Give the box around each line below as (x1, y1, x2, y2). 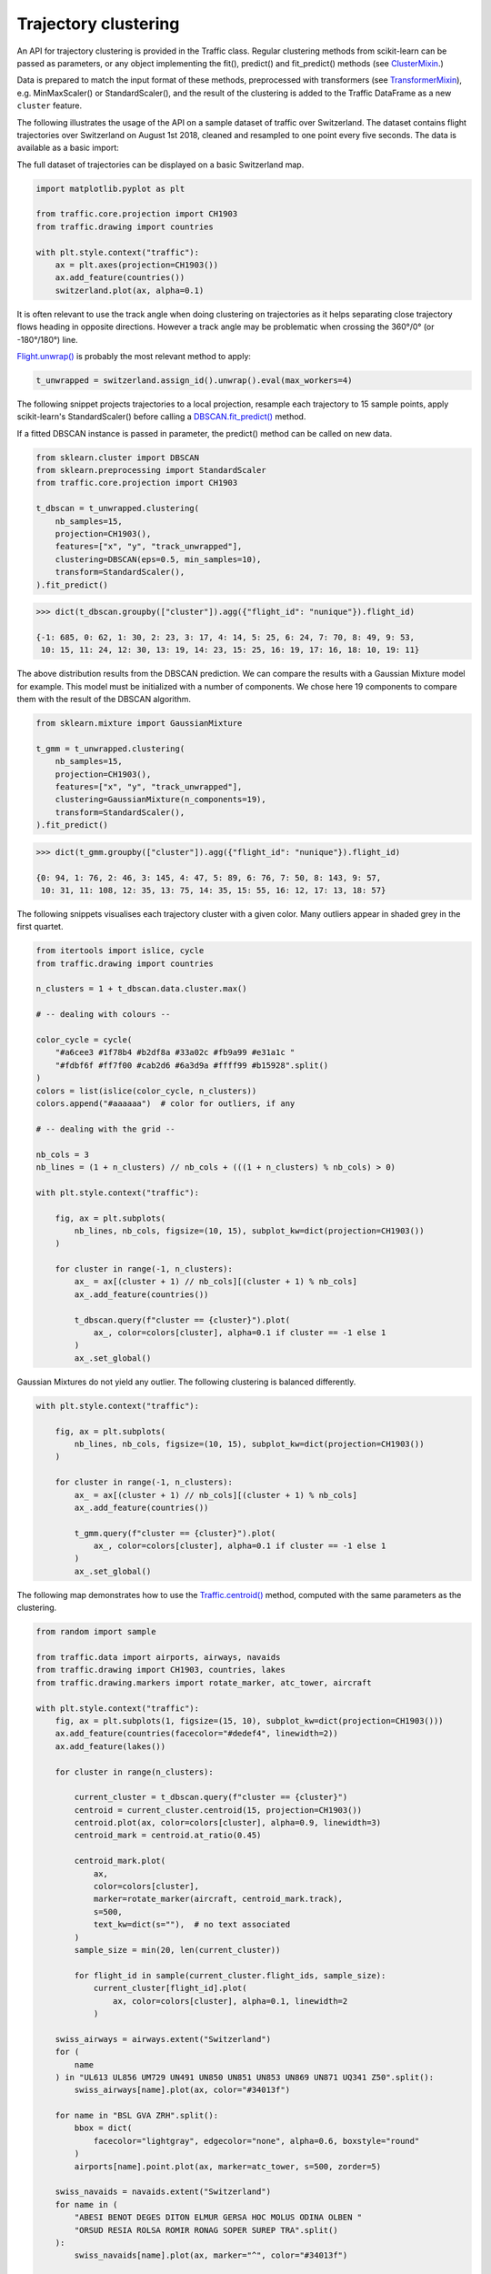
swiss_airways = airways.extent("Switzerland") (55, 2034, 272, 2044)
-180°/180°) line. (16, 334, 78, 345)
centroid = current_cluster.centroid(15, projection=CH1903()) (74, 1805, 363, 1815)
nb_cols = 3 (35, 1149, 90, 1160)
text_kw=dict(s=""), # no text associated (93, 1919, 291, 1930)
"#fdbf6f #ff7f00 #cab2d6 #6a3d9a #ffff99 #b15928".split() (55, 1060, 329, 1071)
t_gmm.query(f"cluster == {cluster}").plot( (74, 1528, 276, 1538)
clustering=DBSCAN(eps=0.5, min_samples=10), (55, 554, 262, 564)
